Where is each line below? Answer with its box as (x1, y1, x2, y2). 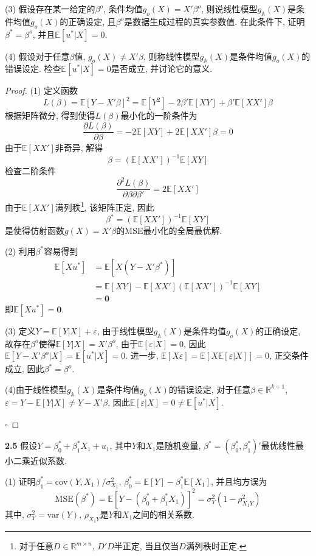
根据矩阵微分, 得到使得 (5, 109, 95, 122)
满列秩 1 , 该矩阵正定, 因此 (55, 199, 154, 214)
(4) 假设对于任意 (5, 49, 70, 62)
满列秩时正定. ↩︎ (185, 540, 247, 552)
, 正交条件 (269, 349, 309, 362)
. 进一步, (125, 349, 159, 362)
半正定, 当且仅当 (114, 540, 179, 552)
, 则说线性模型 (201, 2, 258, 15)
